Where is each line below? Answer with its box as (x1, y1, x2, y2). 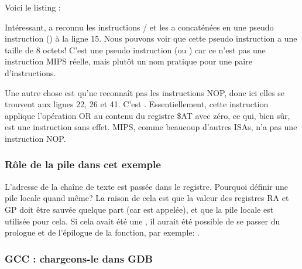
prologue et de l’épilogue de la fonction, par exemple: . (5, 226, 200, 239)
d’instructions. (5, 66, 56, 79)
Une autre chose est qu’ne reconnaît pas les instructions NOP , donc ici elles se (5, 86, 285, 98)
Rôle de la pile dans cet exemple (5, 157, 161, 172)
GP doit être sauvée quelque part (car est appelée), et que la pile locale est (5, 203, 274, 215)
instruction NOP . (5, 132, 66, 144)
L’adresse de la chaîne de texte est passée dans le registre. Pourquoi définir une (5, 180, 289, 192)
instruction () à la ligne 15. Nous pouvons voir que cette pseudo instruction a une (5, 32, 297, 45)
